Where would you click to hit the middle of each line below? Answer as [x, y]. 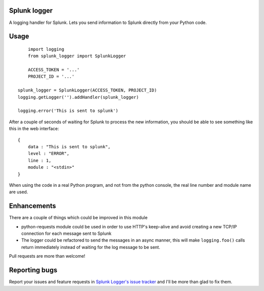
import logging [46, 49]
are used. [19, 192]
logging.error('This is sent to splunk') [68, 111]
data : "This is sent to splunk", [69, 147]
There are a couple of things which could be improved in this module [78, 218]
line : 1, [39, 160]
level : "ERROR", [48, 154]
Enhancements [33, 206]
